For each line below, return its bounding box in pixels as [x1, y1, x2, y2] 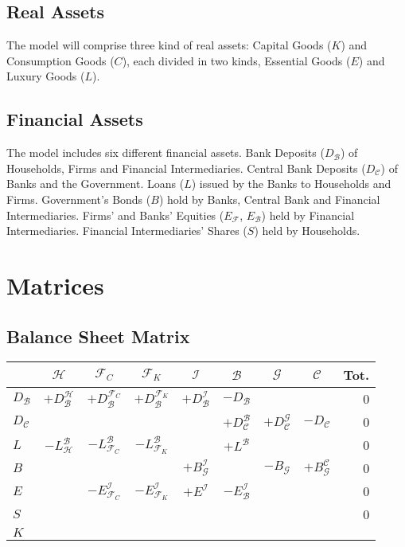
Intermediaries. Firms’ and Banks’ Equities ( [6, 206, 224, 223]
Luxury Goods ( [6, 68, 85, 84]
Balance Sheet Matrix [6, 323, 190, 348]
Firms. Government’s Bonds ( [6, 190, 151, 207]
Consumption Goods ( [6, 52, 115, 68]
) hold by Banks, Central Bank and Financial [158, 190, 380, 207]
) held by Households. [254, 222, 360, 239]
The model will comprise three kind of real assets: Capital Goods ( [6, 37, 332, 53]
